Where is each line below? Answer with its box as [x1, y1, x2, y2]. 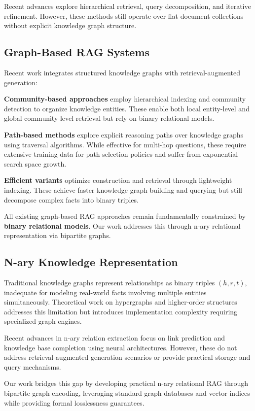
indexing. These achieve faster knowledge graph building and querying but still [4, 184, 243, 195]
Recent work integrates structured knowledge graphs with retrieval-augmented [4, 67, 241, 77]
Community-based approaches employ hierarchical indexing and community [4, 94, 246, 104]
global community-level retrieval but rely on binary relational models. [4, 113, 215, 123]
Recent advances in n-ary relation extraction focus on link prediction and [4, 333, 225, 343]
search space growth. [4, 158, 67, 169]
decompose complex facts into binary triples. [4, 194, 139, 205]
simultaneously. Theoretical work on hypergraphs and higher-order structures [4, 297, 237, 307]
